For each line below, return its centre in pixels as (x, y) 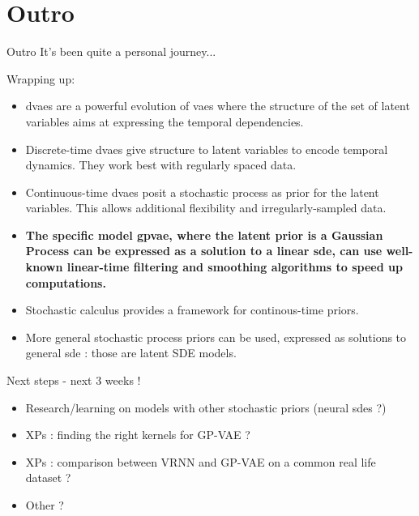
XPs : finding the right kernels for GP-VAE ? (138, 435)
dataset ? (48, 478)
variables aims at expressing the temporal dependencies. (165, 121)
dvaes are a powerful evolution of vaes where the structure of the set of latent (218, 106)
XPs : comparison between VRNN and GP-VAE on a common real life (201, 461)
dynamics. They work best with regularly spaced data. (161, 165)
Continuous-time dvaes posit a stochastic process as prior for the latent (202, 192)
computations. (66, 282)
